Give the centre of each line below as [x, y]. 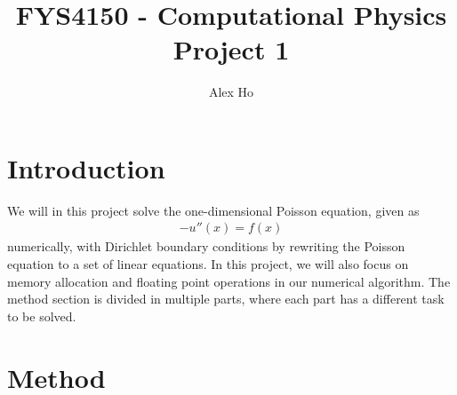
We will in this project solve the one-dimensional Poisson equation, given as [213, 210]
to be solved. [42, 316]
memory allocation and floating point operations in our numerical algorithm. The [229, 281]
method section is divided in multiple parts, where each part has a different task [226, 299]
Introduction [86, 167]
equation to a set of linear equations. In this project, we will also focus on [208, 264]
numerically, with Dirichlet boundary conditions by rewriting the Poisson [206, 246]
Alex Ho [231, 92]
